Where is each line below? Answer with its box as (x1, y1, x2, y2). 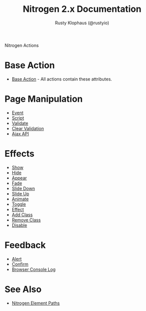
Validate (11, 120, 29, 126)
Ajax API (11, 131, 29, 136)
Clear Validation (11, 125, 44, 132)
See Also (4, 283, 42, 295)
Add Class (11, 212, 33, 218)
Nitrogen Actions (4, 42, 39, 48)
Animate (11, 196, 29, 202)
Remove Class (11, 217, 41, 223)
